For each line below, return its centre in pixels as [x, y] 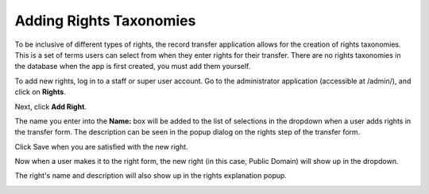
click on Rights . [41, 92]
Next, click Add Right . [51, 106]
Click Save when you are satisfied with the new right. [101, 146]
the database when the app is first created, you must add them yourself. [133, 67]
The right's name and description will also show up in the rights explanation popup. [151, 176]
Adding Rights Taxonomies [105, 21]
